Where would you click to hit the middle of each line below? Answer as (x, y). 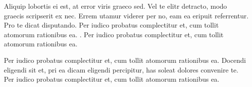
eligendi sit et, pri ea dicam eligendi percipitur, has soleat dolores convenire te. (121, 69)
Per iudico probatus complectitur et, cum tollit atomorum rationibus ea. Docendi (125, 60)
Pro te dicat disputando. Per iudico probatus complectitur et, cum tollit (111, 25)
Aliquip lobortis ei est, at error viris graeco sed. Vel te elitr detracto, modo (116, 6)
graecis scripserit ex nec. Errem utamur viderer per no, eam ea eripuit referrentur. (126, 15)
